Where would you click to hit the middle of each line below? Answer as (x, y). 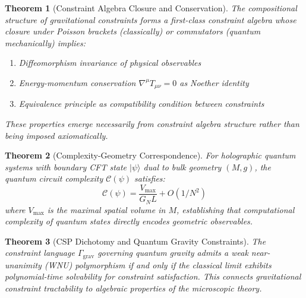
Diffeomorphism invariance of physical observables (110, 63)
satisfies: (149, 178)
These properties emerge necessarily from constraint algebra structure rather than (152, 124)
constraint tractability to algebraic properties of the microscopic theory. (133, 288)
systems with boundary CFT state (66, 167)
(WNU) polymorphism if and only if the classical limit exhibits (158, 264)
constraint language (40, 253)
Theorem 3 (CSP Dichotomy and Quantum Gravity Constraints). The (135, 241)
